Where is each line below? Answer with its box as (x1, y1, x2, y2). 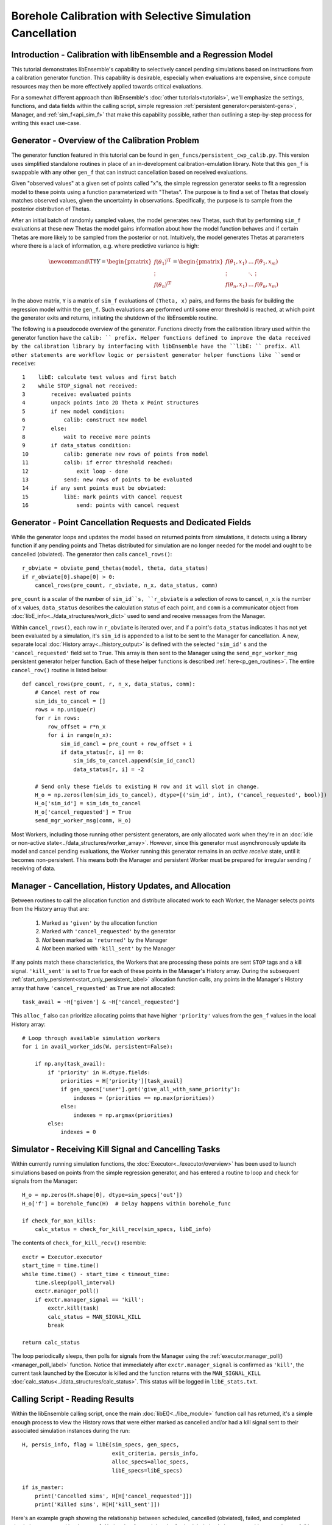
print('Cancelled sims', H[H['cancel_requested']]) (34, 1492, 192, 1499)
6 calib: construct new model (22, 417, 147, 423)
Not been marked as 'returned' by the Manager (41, 936, 168, 944)
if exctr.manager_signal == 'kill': (34, 1296, 144, 1303)
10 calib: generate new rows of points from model (22, 450, 208, 457)
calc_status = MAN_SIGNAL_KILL (48, 1313, 141, 1320)
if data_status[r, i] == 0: (60, 749, 144, 756)
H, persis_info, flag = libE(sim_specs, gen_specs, (22, 1441, 180, 1448)
